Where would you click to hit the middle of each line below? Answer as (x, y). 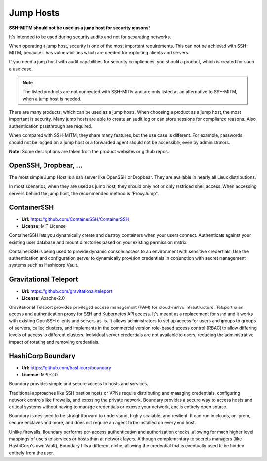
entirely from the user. (32, 453)
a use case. (21, 69)
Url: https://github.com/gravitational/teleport (67, 291)
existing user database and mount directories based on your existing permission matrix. (98, 242)
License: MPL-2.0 (40, 374)
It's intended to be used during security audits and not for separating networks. (90, 37)
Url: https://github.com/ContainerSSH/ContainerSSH (75, 219)
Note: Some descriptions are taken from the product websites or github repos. (89, 152)
